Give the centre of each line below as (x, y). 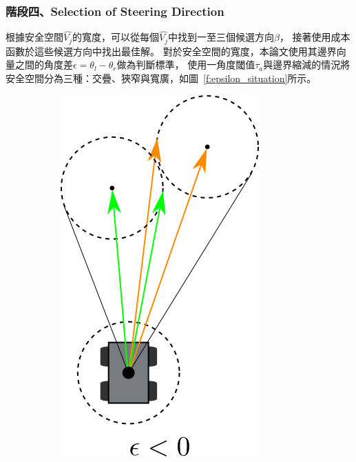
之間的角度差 (44, 64)
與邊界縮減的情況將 (307, 64)
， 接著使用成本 (315, 37)
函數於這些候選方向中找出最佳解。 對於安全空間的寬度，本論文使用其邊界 (171, 51)
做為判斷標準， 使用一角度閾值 (186, 64)
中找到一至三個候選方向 (221, 37)
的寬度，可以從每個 (116, 37)
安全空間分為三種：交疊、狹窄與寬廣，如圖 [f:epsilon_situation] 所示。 (161, 78)
